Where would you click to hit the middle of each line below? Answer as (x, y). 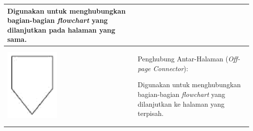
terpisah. (151, 113)
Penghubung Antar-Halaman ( (183, 59)
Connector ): (171, 68)
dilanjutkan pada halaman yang (61, 29)
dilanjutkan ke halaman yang (181, 103)
